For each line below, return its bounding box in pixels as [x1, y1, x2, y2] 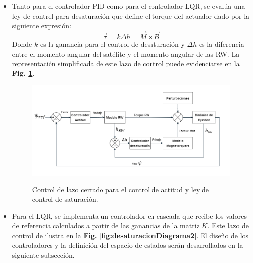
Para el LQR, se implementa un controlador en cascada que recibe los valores [12, 210, 247, 221]
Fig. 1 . [12, 67, 35, 78]
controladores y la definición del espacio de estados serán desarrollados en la [12, 240, 243, 250]
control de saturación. [32, 194, 98, 204]
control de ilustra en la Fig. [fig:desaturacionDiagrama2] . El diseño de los [12, 230, 249, 240]
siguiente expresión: [12, 20, 71, 31]
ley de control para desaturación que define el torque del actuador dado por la [12, 10, 250, 21]
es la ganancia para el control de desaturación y [40, 39, 185, 49]
